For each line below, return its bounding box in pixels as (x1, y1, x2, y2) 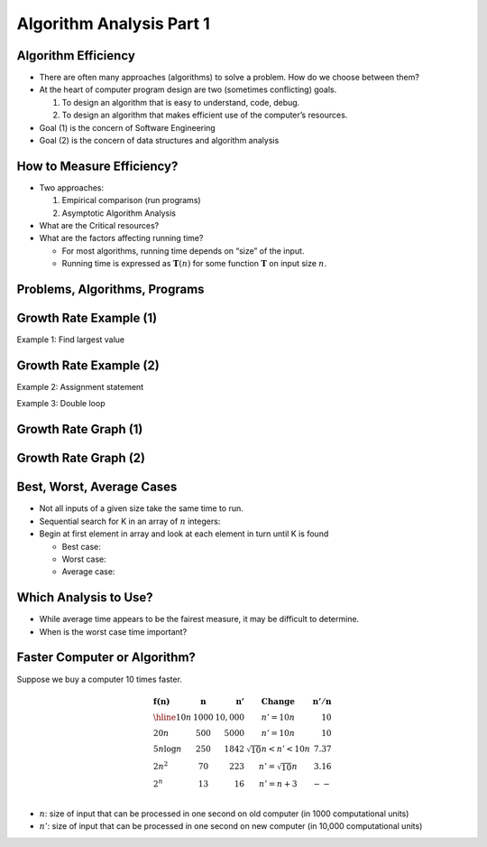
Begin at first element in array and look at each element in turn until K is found (39, 528, 329, 539)
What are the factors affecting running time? (39, 233, 204, 244)
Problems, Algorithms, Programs (16, 282, 205, 297)
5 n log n (152, 744, 182, 754)
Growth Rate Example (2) (16, 358, 160, 373)
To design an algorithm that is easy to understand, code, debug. (61, 97, 300, 107)
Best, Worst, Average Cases (16, 479, 178, 495)
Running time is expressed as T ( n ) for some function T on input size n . (61, 258, 327, 269)
